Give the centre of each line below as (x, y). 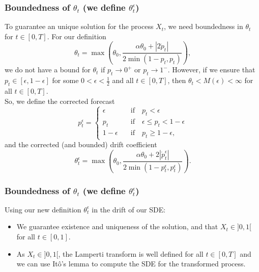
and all (123, 80)
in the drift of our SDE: (129, 209)
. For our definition (77, 36)
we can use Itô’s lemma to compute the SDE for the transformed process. (131, 264)
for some (65, 80)
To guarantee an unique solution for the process (79, 26)
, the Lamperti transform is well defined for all (131, 253)
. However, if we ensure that (211, 70)
